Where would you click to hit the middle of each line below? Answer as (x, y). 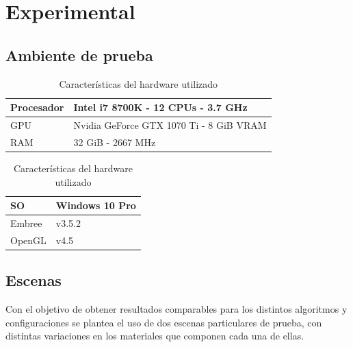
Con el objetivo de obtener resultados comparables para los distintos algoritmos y (176, 309)
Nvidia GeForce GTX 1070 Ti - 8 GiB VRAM (170, 125)
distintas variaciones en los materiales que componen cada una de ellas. (155, 336)
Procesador (37, 107)
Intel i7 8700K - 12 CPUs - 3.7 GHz (160, 107)
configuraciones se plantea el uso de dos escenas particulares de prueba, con (164, 322)
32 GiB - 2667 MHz (115, 142)
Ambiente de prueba (79, 55)
